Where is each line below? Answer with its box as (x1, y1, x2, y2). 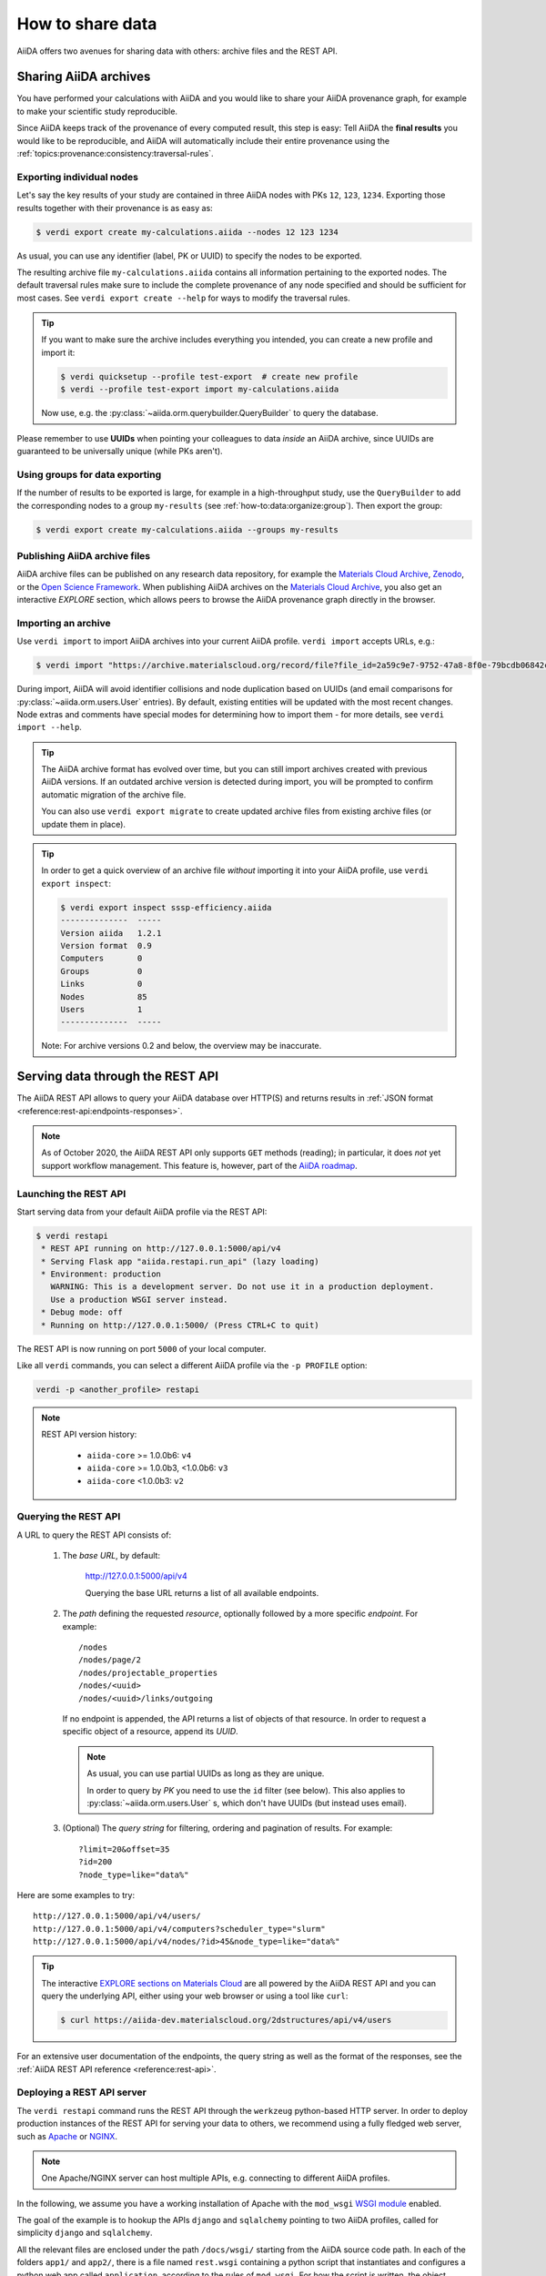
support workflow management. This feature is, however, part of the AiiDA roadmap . (41, 1160, 359, 1171)
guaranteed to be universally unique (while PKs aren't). (16, 446, 223, 456)
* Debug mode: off (41, 1307, 123, 1317)
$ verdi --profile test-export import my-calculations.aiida (60, 384, 339, 395)
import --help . (16, 722, 82, 733)
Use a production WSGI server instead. (50, 1294, 228, 1305)
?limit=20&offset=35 (78, 1844, 170, 1854)
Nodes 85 (60, 991, 147, 1001)
